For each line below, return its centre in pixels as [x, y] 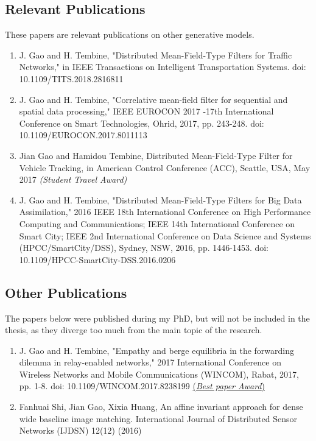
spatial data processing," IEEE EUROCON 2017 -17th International [146, 111]
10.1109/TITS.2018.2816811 [71, 78]
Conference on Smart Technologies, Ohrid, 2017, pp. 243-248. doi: [142, 123]
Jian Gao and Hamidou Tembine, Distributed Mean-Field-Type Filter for [156, 155]
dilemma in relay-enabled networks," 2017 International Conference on [150, 362]
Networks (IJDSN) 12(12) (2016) [80, 430]
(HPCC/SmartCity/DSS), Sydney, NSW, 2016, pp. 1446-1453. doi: [144, 248]
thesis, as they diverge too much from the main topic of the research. [134, 330]
